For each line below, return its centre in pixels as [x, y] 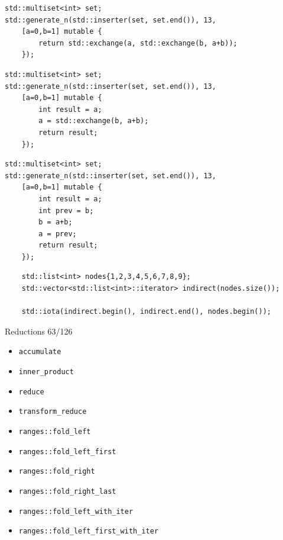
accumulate [40, 352]
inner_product [46, 372]
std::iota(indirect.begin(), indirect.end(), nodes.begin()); [147, 312]
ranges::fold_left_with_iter [76, 511]
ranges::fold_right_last [67, 492]
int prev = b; [66, 210]
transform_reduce [53, 412]
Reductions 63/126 [39, 331]
